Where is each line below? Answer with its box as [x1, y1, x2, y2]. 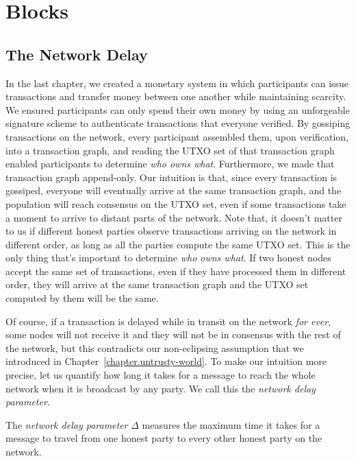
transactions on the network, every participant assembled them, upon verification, [5, 129, 349, 143]
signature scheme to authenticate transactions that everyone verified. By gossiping [5, 116, 351, 130]
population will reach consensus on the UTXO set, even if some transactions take [5, 196, 346, 211]
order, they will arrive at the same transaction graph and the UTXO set [5, 277, 309, 292]
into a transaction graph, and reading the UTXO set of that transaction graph [5, 143, 335, 157]
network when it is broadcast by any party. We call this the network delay [5, 381, 316, 395]
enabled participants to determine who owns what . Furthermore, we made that [5, 156, 335, 171]
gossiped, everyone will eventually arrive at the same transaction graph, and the [5, 183, 342, 198]
